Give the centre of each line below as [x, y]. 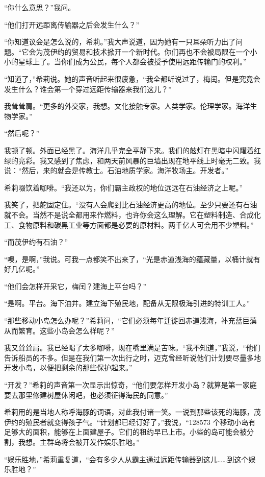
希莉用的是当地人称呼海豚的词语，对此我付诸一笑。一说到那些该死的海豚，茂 [132, 412]
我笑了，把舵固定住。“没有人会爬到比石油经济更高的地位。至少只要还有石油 [131, 205]
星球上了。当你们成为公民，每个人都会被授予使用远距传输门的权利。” [132, 62]
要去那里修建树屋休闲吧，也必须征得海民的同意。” [86, 395]
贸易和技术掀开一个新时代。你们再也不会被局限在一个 [161, 51]
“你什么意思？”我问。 [40, 7]
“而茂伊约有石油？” [36, 242]
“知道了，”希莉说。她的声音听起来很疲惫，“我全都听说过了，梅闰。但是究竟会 [132, 78]
